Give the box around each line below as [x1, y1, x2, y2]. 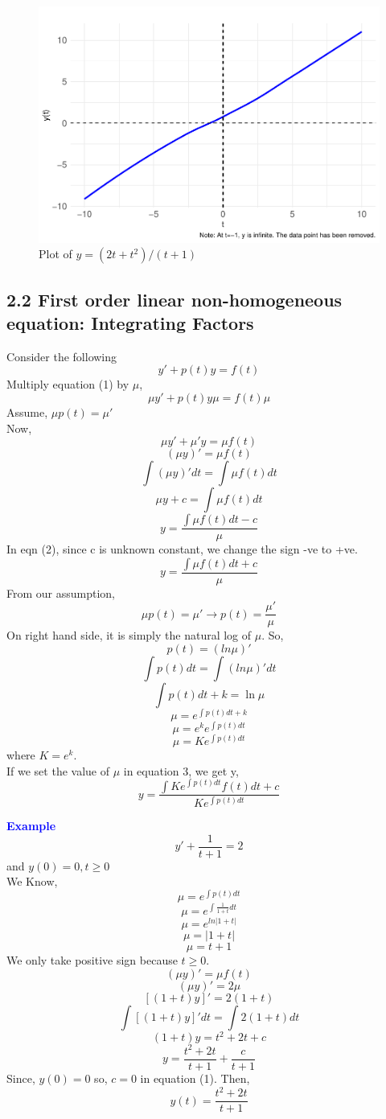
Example [6, 817, 56, 833]
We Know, [6, 873, 58, 890]
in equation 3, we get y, [123, 762, 239, 779]
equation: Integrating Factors [6, 310, 254, 335]
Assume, [6, 403, 48, 420]
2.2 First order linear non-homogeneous [6, 286, 343, 311]
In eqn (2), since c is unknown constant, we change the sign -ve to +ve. [6, 541, 358, 557]
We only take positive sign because [6, 952, 178, 969]
